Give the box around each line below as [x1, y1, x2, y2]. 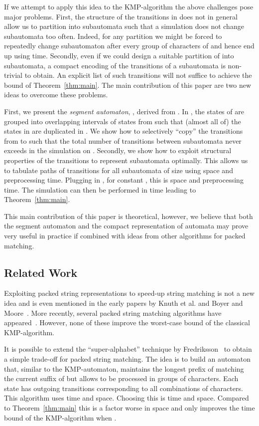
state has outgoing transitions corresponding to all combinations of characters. [4, 383, 243, 393]
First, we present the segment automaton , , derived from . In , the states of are [4, 106, 244, 116]
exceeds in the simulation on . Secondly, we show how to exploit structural [4, 145, 232, 156]
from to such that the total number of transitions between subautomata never [4, 135, 242, 146]
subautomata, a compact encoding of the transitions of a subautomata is [4, 60, 226, 70]
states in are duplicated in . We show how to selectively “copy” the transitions [4, 126, 243, 136]
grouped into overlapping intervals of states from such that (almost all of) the [4, 116, 241, 126]
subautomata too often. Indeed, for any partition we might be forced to [4, 30, 222, 41]
